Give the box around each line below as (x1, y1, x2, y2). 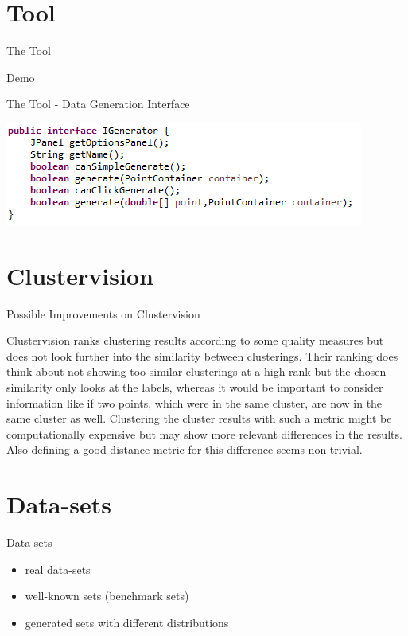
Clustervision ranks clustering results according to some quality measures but (6, 332, 384, 349)
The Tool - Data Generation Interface (6, 96, 190, 112)
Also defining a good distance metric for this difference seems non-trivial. (6, 441, 363, 458)
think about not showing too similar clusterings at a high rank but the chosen (6, 363, 387, 380)
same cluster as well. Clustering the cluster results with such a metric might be (6, 410, 392, 427)
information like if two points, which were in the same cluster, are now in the (6, 394, 383, 411)
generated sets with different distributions (25, 614, 229, 630)
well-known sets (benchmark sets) (25, 587, 189, 604)
